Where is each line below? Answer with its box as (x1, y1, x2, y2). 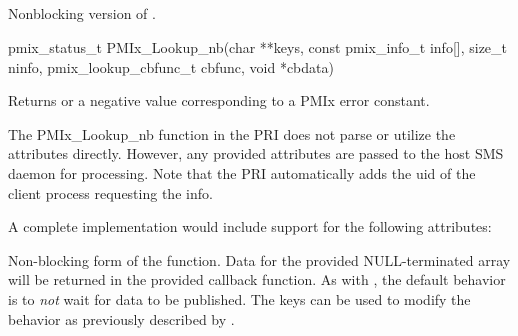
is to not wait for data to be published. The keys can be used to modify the (8, 288, 471, 309)
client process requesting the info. (8, 182, 213, 203)
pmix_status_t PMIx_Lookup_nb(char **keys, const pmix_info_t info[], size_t (8, 36, 508, 57)
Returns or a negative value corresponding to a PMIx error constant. (8, 90, 430, 111)
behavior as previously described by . (8, 308, 235, 329)
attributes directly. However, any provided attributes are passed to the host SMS (8, 143, 504, 164)
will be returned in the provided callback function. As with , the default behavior (8, 269, 506, 290)
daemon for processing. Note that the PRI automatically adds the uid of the (8, 162, 476, 183)
